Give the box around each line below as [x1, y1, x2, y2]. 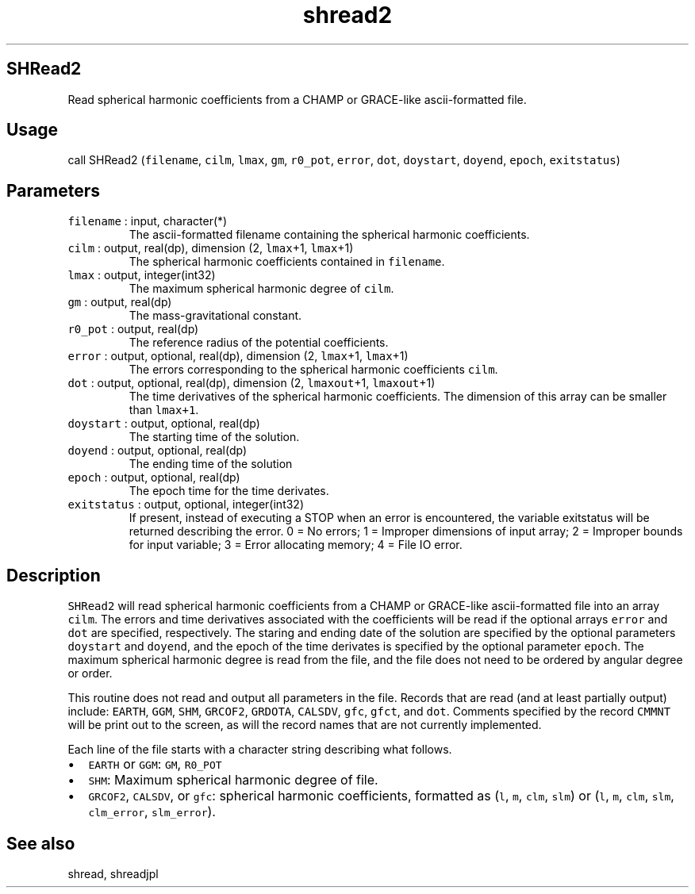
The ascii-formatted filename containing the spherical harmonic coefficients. [129, 228, 530, 242]
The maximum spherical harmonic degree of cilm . [129, 282, 394, 296]
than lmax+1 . [129, 403, 199, 417]
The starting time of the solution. [129, 430, 300, 444]
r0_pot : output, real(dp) [67, 322, 199, 336]
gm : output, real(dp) [67, 295, 172, 309]
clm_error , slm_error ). [88, 804, 216, 820]
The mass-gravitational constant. [129, 309, 302, 323]
